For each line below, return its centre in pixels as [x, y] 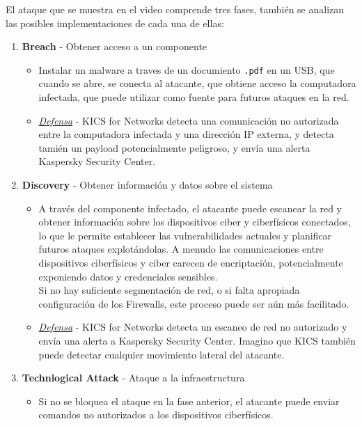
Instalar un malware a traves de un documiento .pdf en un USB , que [187, 69]
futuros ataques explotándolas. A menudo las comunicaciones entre [181, 249]
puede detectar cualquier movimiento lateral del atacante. [162, 354]
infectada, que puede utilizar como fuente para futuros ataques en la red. [194, 97]
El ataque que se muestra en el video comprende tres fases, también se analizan [175, 9]
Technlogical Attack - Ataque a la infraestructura [133, 378]
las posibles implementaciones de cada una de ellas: [115, 23]
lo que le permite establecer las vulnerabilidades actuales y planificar [185, 235]
